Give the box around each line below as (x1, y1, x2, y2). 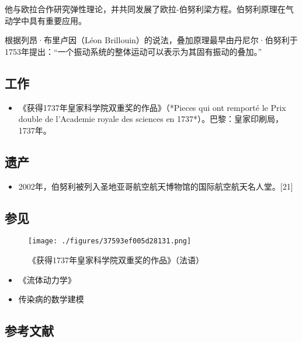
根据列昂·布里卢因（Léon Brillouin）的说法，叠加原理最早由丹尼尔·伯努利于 (5, 34, 298, 46)
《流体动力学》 (18, 273, 76, 285)
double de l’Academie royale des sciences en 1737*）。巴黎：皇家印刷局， (18, 113, 284, 125)
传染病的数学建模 (18, 293, 84, 305)
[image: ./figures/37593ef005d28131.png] (28, 237, 192, 246)
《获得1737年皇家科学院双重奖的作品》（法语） (28, 254, 204, 266)
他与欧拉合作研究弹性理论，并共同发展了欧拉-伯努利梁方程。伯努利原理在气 (5, 3, 294, 15)
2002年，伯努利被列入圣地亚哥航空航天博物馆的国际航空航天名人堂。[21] (18, 180, 293, 192)
